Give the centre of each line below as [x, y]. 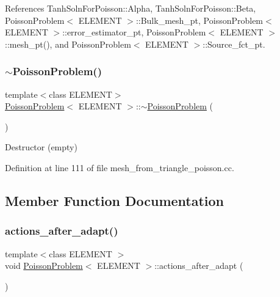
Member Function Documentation [115, 200]
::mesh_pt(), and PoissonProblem [68, 44]
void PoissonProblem [44, 266]
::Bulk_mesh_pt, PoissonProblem [199, 20]
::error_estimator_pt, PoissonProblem [134, 32]
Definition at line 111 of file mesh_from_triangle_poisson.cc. [120, 167]
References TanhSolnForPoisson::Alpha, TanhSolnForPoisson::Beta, [131, 8]
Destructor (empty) [41, 147]
